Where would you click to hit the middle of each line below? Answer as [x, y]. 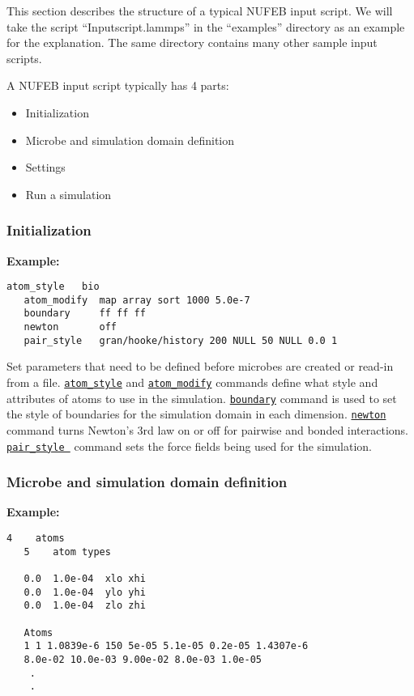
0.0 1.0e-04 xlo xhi [85, 579]
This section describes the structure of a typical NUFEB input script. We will [200, 11]
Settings [45, 167]
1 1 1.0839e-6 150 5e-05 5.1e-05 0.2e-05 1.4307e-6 [166, 646]
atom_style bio [53, 287]
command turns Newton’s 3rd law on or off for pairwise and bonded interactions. [208, 430]
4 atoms [36, 539]
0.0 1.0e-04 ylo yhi [85, 592]
